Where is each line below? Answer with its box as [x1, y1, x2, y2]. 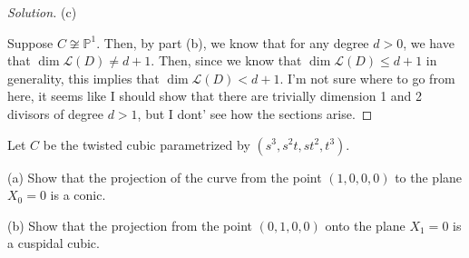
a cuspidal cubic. [7, 233, 100, 253]
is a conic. [50, 185, 106, 204]
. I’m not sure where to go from [279, 68, 455, 87]
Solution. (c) [7, 3, 77, 21]
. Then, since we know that [151, 51, 302, 70]
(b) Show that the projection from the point [7, 215, 253, 234]
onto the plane [325, 215, 405, 234]
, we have [403, 33, 454, 52]
